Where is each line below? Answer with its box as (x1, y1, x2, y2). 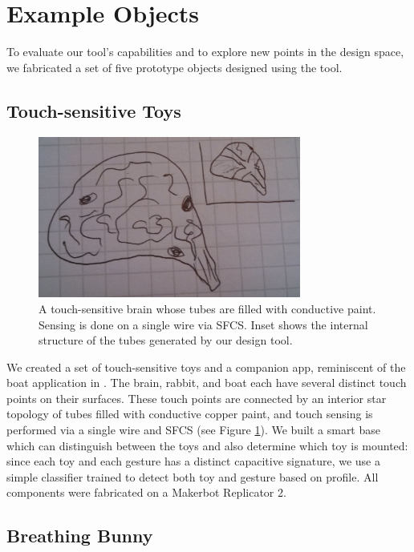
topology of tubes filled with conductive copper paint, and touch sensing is (6, 405, 373, 422)
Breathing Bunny (6, 523, 153, 548)
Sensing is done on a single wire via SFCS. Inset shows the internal (39, 316, 368, 332)
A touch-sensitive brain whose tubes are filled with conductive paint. (39, 300, 376, 316)
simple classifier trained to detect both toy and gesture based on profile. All (6, 468, 379, 485)
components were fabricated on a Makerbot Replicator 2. (6, 484, 286, 501)
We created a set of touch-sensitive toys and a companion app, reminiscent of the (6, 358, 406, 375)
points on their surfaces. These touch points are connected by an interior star (6, 389, 387, 406)
